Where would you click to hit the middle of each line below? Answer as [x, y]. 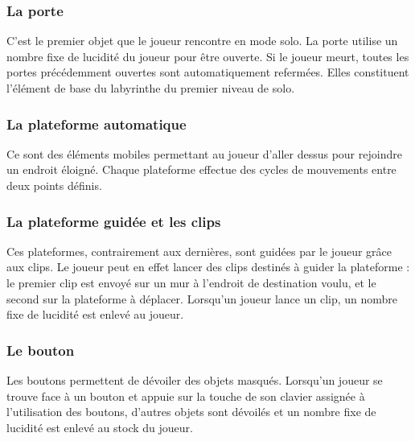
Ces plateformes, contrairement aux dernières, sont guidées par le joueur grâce [199, 251]
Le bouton [41, 350]
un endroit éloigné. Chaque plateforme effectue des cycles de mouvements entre [201, 169]
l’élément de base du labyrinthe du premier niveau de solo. [151, 88]
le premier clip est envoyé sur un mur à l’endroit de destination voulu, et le [191, 282]
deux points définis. [54, 185]
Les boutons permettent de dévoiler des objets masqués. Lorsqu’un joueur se [195, 380]
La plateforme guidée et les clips [114, 221]
